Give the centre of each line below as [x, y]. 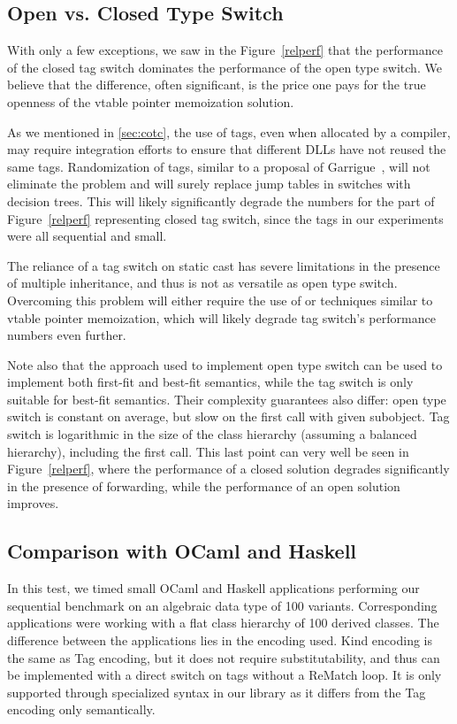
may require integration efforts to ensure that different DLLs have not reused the [227, 149]
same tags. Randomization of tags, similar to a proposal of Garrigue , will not [219, 166]
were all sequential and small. [87, 236]
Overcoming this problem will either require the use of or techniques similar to [220, 300]
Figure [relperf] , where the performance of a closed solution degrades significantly [228, 469]
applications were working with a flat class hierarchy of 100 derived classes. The [223, 623]
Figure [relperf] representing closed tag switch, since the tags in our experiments [225, 218]
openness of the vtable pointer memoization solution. [151, 101]
